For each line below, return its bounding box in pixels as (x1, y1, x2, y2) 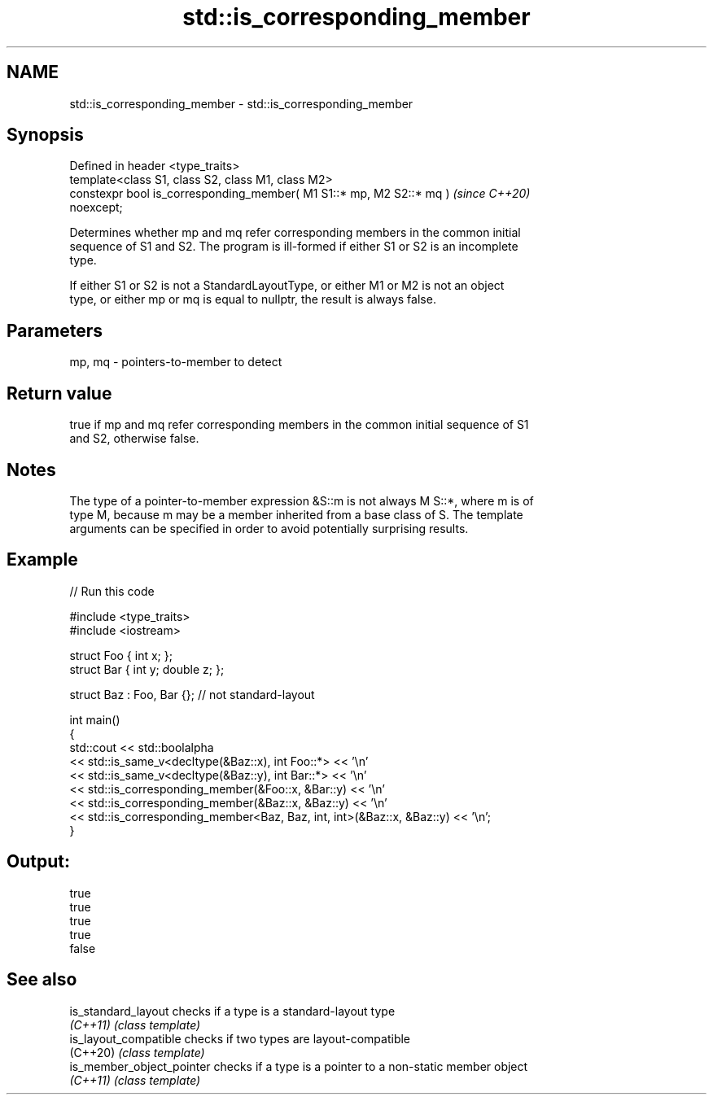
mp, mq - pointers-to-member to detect (69, 355, 282, 369)
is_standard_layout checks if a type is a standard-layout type (69, 1003, 396, 1018)
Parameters (7, 320, 103, 341)
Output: (7, 851, 70, 872)
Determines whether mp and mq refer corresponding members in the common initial (69, 225, 521, 240)
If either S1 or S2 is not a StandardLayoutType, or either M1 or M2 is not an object (69, 278, 505, 293)
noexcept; (69, 200, 123, 215)
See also (7, 969, 77, 990)
